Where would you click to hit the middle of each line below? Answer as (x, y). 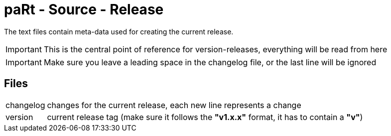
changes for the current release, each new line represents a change (174, 105)
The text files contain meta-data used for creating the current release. (119, 31)
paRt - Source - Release (84, 9)
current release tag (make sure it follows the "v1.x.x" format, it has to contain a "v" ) (205, 117)
